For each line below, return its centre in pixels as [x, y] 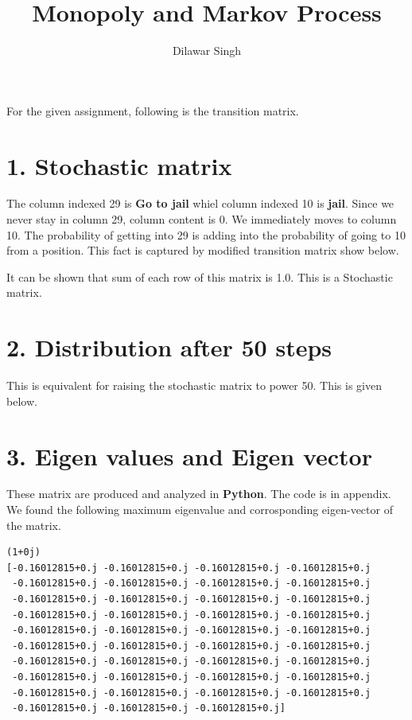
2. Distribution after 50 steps [169, 347]
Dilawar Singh [207, 51]
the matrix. [34, 525]
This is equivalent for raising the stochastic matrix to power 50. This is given [194, 385]
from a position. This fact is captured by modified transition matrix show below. [203, 250]
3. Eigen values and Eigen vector [189, 455]
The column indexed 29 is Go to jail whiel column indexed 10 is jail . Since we [200, 203]
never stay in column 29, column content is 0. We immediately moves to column [202, 219]
